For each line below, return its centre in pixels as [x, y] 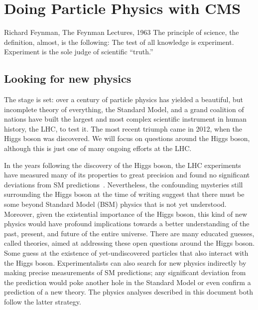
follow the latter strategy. [43, 301]
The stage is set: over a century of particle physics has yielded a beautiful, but [124, 99]
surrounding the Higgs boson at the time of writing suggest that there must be [124, 194]
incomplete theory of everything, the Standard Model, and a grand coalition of [124, 109]
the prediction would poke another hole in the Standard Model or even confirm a [128, 282]
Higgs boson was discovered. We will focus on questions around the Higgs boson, [127, 138]
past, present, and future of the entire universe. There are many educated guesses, [129, 233]
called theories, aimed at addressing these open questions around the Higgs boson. [129, 243]
